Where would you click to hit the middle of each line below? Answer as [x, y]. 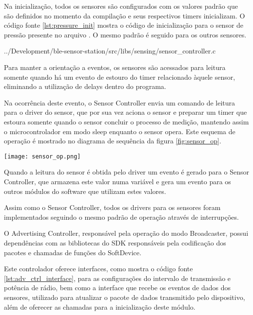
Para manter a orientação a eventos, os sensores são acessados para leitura [115, 67]
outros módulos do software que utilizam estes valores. [85, 191]
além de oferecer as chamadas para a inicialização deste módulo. [100, 306]
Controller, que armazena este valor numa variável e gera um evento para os [117, 181]
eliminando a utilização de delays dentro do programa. [85, 86]
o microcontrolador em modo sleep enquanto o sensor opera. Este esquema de [120, 131]
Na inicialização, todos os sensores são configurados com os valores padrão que [121, 6]
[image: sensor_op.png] [42, 156]
